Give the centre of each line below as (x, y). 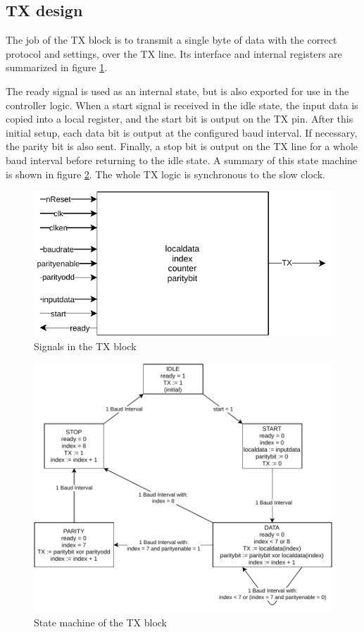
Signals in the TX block (85, 346)
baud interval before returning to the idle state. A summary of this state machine (182, 160)
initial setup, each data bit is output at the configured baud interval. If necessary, (182, 132)
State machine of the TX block (100, 622)
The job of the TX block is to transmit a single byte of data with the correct (171, 40)
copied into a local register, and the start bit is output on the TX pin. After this (180, 119)
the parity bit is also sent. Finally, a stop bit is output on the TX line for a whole (182, 146)
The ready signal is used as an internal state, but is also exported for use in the (177, 91)
